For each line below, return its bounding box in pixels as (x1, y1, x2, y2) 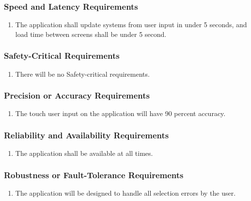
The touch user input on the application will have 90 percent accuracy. (15, 108, 226, 118)
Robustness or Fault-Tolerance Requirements (4, 168, 184, 181)
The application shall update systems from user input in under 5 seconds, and (15, 19, 247, 30)
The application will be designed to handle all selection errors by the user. (15, 188, 236, 198)
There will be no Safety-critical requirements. (15, 68, 150, 79)
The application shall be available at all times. (15, 148, 153, 158)
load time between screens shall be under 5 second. (15, 29, 167, 39)
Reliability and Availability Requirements (4, 129, 169, 141)
